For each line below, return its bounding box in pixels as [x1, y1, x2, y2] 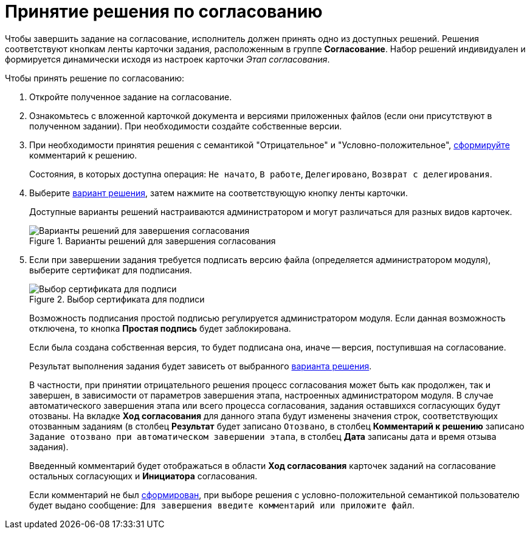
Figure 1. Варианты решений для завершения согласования [29, 235, 276, 246]
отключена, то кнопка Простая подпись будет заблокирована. [29, 323, 291, 334]
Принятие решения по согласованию [5, 1, 323, 22]
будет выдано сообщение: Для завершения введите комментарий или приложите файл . [29, 499, 415, 510]
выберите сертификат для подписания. [29, 264, 192, 275]
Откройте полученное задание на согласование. [29, 91, 232, 102]
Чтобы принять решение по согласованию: [5, 72, 185, 83]
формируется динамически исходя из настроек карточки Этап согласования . [5, 53, 330, 64]
